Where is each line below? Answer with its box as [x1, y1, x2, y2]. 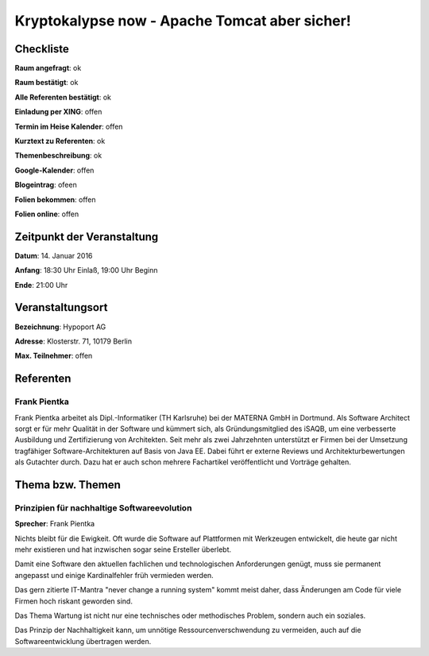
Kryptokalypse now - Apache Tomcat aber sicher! [14, 12, 351, 29]
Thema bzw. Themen [14, 478, 121, 491]
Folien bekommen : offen [14, 195, 96, 204]
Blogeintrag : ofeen [14, 180, 77, 190]
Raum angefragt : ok [14, 64, 82, 73]
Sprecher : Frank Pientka [14, 519, 95, 529]
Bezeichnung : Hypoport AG [14, 322, 106, 332]
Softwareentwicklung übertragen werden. [14, 636, 152, 646]
